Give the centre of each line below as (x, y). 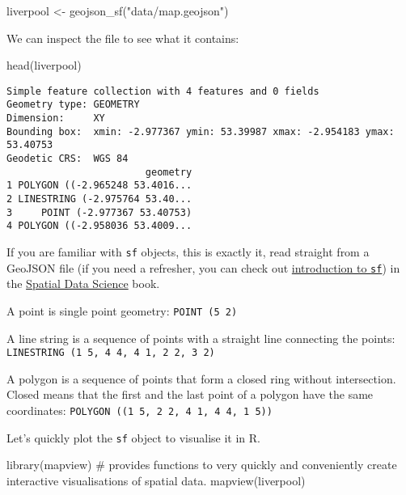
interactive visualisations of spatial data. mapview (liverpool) (156, 480)
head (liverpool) (44, 65)
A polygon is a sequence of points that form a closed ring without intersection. (201, 378)
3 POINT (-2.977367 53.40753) (99, 212)
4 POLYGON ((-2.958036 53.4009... (99, 226)
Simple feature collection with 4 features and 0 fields (163, 91)
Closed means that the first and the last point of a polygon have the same (190, 394)
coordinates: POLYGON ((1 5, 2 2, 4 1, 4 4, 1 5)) (140, 410)
